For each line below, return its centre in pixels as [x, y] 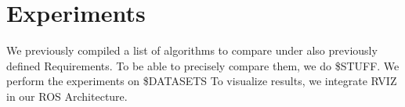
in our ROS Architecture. [67, 96]
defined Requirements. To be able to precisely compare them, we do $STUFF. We [203, 65]
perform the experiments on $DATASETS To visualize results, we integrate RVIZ [202, 81]
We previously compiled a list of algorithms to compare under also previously [192, 50]
